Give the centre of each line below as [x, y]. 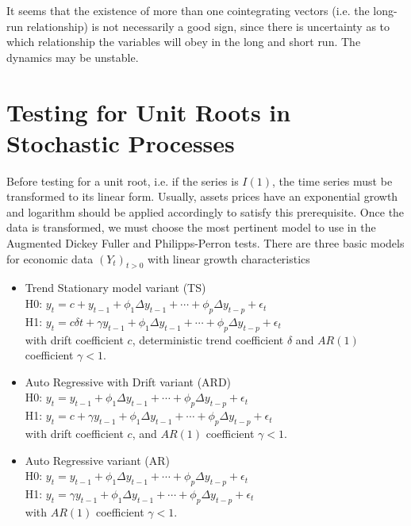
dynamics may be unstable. [73, 57]
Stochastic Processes [121, 142]
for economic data [50, 258]
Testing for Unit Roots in [149, 111]
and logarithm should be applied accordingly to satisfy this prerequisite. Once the [205, 211]
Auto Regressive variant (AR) [98, 460]
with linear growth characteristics [229, 258]
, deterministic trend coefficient [208, 339]
